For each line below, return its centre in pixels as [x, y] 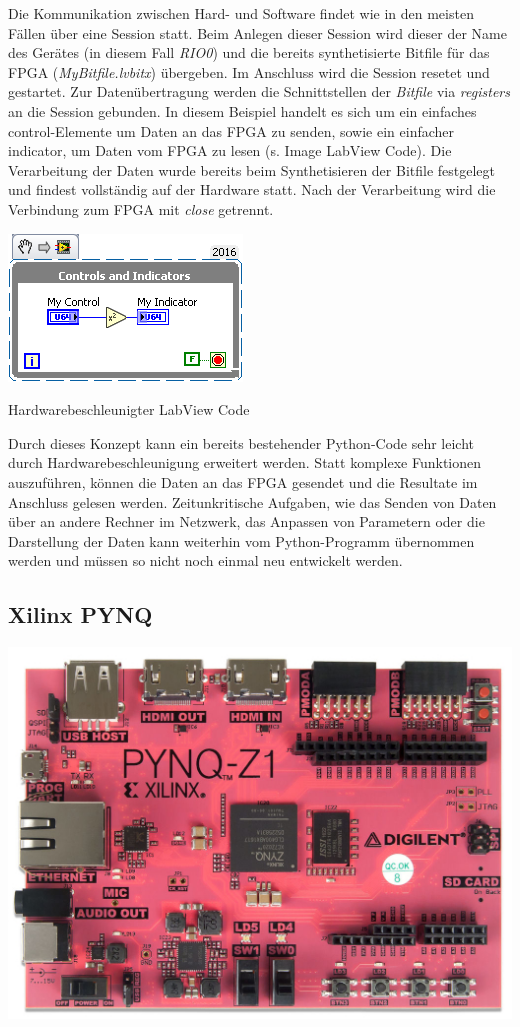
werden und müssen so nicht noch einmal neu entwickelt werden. [205, 560]
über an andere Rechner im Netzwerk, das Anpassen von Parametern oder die [246, 521]
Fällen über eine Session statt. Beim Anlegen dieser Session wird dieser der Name [257, 32]
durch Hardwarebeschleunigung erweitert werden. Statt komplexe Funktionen [245, 462]
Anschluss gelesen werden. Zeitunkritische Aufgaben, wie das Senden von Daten [252, 501]
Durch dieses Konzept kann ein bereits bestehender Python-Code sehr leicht [241, 442]
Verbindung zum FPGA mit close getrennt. [141, 208]
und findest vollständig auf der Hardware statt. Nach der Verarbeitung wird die [252, 189]
